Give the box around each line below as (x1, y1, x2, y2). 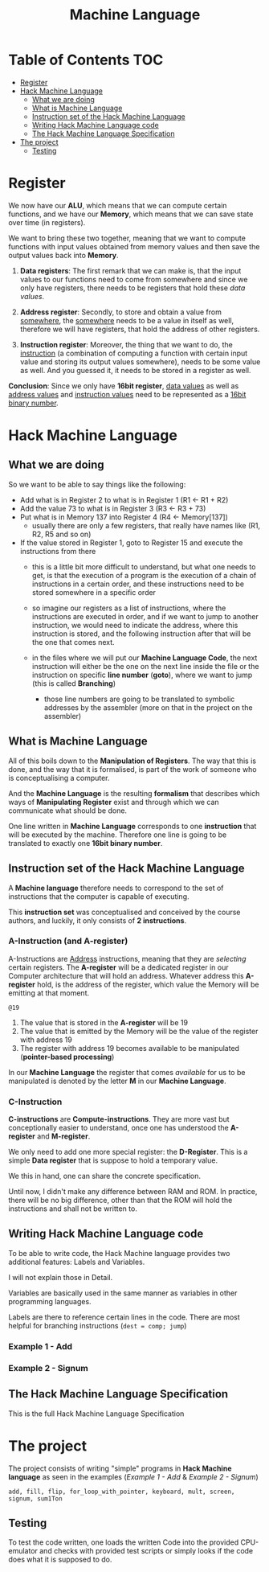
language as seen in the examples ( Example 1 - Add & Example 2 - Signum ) (8, 1471, 259, 1481)
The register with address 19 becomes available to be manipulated (19, 1043, 239, 1053)
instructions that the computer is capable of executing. (8, 891, 190, 901)
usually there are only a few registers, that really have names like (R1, (31, 520, 261, 530)
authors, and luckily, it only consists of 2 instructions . (8, 915, 187, 926)
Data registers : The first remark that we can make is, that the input (19, 265, 242, 275)
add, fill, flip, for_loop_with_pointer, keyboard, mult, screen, (8, 1488, 235, 1496)
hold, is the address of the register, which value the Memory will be (37, 979, 259, 989)
